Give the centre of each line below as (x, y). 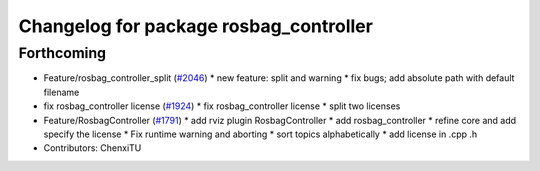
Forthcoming (62, 53)
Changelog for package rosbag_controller (196, 26)
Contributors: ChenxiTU (92, 148)
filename (61, 92)
